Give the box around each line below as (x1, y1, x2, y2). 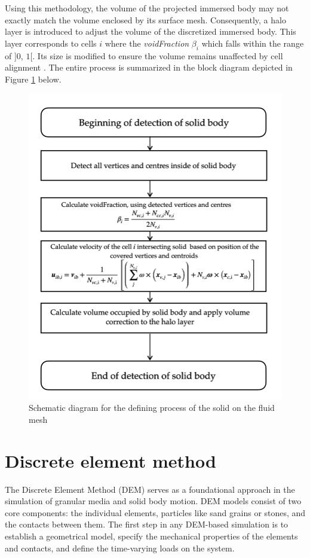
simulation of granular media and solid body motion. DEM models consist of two (5, 495, 302, 507)
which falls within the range (201, 36, 304, 49)
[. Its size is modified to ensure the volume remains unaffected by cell (30, 49, 283, 62)
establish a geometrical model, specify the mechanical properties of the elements (5, 530, 298, 542)
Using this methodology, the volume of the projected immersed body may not (5, 2, 289, 14)
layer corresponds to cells (5, 36, 97, 49)
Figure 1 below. (5, 72, 62, 85)
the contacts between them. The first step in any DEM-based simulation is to (5, 518, 288, 530)
